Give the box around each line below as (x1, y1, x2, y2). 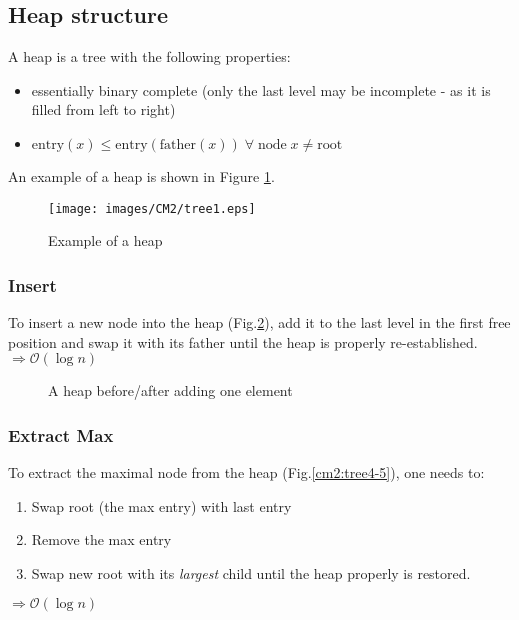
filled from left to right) (31, 99, 176, 120)
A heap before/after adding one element (48, 380, 293, 401)
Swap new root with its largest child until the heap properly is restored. (31, 562, 471, 583)
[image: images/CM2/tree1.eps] (48, 201, 256, 216)
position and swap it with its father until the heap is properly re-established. (8, 331, 478, 352)
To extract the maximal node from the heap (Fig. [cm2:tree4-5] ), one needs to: (8, 462, 485, 483)
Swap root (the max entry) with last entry (31, 495, 292, 516)
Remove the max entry (31, 529, 172, 550)
